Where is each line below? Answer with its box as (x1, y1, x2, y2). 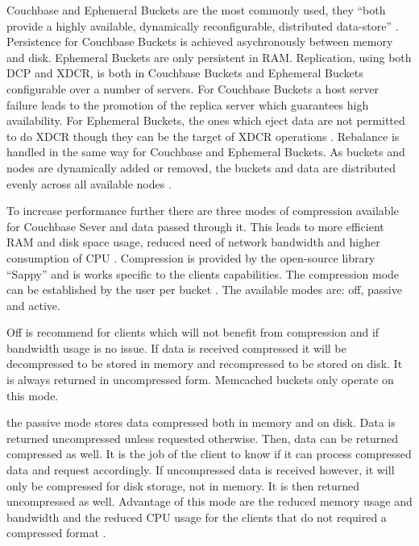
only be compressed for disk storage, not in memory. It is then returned (6, 477, 360, 494)
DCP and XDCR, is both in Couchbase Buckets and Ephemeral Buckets (6, 64, 363, 81)
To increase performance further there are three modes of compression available (6, 202, 399, 219)
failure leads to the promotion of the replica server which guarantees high (6, 96, 369, 113)
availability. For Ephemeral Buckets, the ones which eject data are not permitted (6, 112, 405, 129)
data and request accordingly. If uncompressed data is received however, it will (6, 461, 395, 478)
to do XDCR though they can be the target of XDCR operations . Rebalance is (6, 127, 400, 144)
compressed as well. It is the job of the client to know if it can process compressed (6, 445, 412, 462)
